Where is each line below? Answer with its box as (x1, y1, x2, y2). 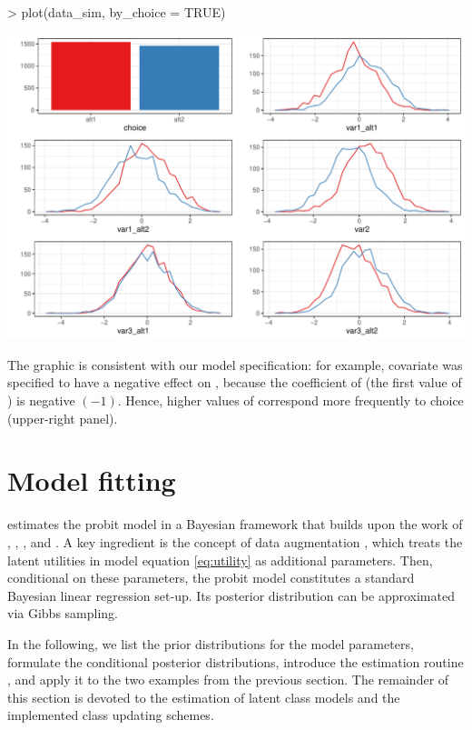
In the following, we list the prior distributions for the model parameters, (7, 634, 414, 653)
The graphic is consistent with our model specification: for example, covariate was (7, 355, 463, 374)
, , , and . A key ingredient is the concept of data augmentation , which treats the (7, 532, 463, 551)
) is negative (7, 391, 75, 410)
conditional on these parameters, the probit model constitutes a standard (7, 568, 415, 587)
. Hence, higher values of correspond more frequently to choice (117, 391, 464, 410)
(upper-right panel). (7, 408, 118, 427)
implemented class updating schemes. (7, 705, 214, 725)
